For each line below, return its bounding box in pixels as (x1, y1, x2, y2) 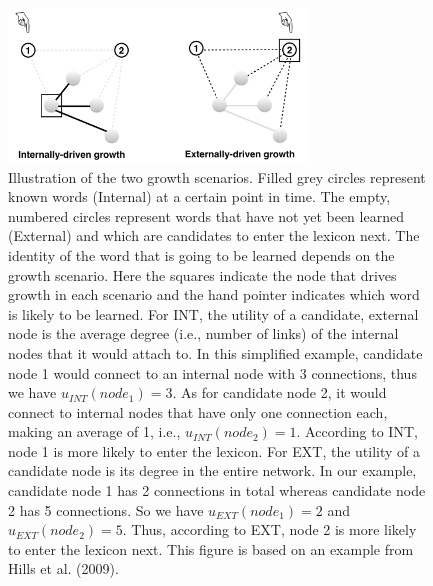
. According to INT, (296, 421, 418, 442)
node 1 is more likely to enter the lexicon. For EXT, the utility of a (8, 440, 421, 461)
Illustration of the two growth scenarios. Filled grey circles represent (8, 166, 426, 187)
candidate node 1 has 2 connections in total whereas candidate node (8, 480, 426, 501)
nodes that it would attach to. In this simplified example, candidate (8, 342, 423, 363)
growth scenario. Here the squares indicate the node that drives (8, 264, 397, 285)
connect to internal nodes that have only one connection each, (8, 401, 388, 422)
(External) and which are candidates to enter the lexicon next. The (8, 225, 420, 246)
